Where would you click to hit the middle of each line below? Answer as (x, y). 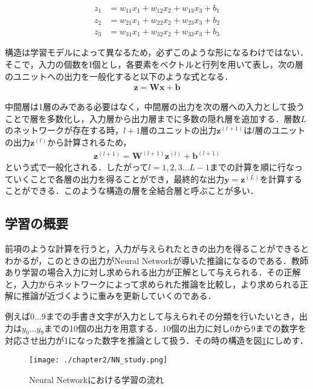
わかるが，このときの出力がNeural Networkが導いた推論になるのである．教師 (156, 260)
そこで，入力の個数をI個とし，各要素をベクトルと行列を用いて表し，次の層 (154, 64)
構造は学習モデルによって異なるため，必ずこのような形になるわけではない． (157, 52)
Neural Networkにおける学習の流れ (96, 379)
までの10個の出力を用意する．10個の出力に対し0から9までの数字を (175, 328)
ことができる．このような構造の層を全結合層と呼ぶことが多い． (132, 191)
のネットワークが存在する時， (64, 130)
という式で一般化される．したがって (77, 167)
